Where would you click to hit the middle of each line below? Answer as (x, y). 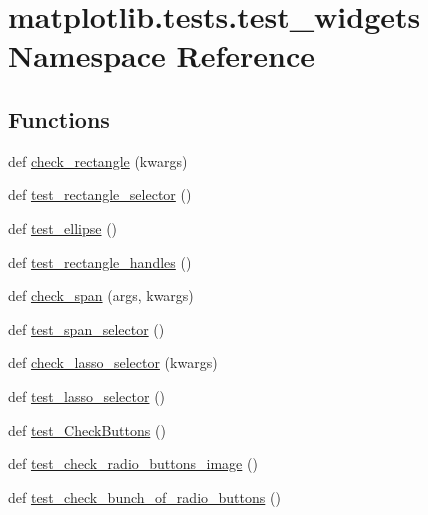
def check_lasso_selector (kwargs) (113, 362)
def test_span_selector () (86, 328)
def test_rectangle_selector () (100, 194)
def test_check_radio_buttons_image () (133, 463)
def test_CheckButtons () (87, 429)
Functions (59, 118)
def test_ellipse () (63, 227)
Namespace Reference (161, 55)
